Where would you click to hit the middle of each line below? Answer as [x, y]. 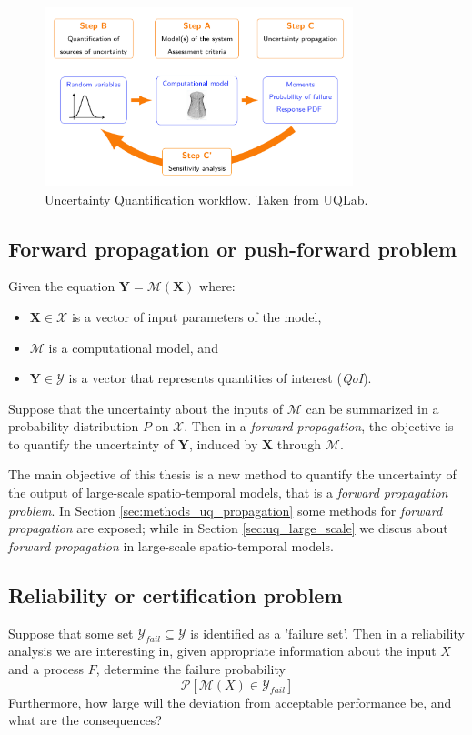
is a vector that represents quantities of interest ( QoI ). [220, 378]
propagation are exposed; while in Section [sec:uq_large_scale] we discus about [228, 528]
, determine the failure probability [191, 669]
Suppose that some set [71, 633]
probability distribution [74, 426]
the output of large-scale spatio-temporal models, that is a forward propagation [228, 493]
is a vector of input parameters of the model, [196, 316]
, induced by [223, 443]
